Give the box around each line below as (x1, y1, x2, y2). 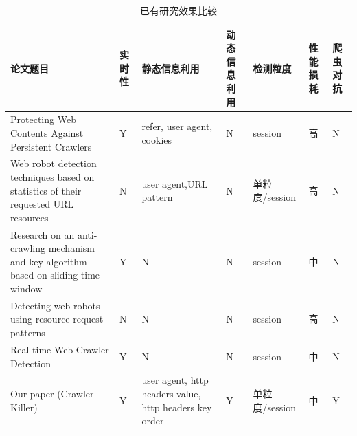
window (10, 281, 43, 296)
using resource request (10, 312, 104, 326)
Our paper (10, 386, 54, 400)
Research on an (10, 227, 75, 241)
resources (10, 210, 49, 224)
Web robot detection (10, 156, 97, 171)
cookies (141, 132, 172, 146)
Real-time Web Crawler (10, 342, 109, 356)
